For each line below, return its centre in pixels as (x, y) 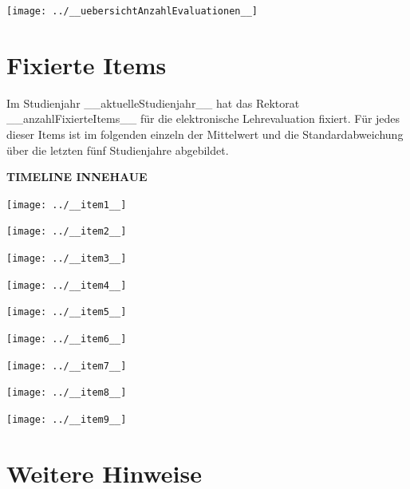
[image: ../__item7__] (67, 366)
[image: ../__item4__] (67, 285)
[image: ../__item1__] (67, 205)
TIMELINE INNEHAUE (77, 177)
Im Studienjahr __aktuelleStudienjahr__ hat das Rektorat (153, 103)
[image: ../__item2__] (67, 232)
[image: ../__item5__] (67, 312)
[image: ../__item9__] (67, 420)
